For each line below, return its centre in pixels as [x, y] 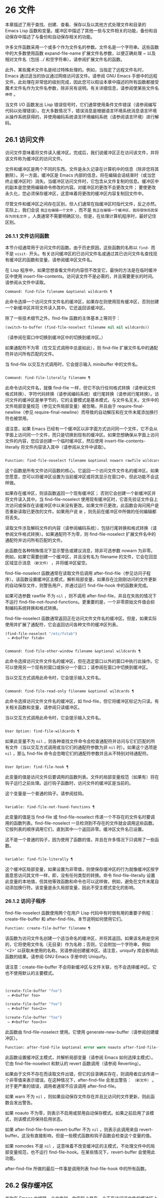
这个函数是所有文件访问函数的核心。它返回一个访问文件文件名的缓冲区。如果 [82, 470]
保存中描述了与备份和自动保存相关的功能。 [52, 37]
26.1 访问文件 [25, 140]
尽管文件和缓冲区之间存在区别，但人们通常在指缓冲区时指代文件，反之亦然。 [82, 204]
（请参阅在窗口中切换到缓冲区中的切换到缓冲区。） [55, 337]
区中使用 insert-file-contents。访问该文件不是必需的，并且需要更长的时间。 [81, 276]
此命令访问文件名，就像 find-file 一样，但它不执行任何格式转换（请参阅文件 [81, 388]
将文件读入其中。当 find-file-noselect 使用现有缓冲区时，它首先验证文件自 [79, 499]
